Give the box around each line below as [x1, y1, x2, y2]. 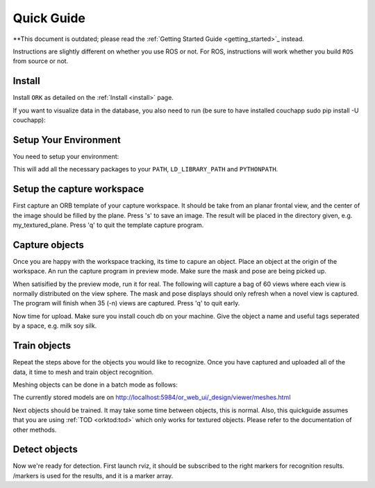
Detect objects [12, 444, 78, 455]
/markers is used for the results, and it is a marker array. [12, 471, 174, 480]
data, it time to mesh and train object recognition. [12, 368, 154, 376]
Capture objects [12, 239, 85, 251]
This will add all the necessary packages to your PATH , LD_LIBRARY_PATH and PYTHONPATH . [12, 165, 278, 174]
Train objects [12, 340, 71, 352]
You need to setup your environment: [12, 152, 119, 160]
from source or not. [12, 57, 69, 65]
